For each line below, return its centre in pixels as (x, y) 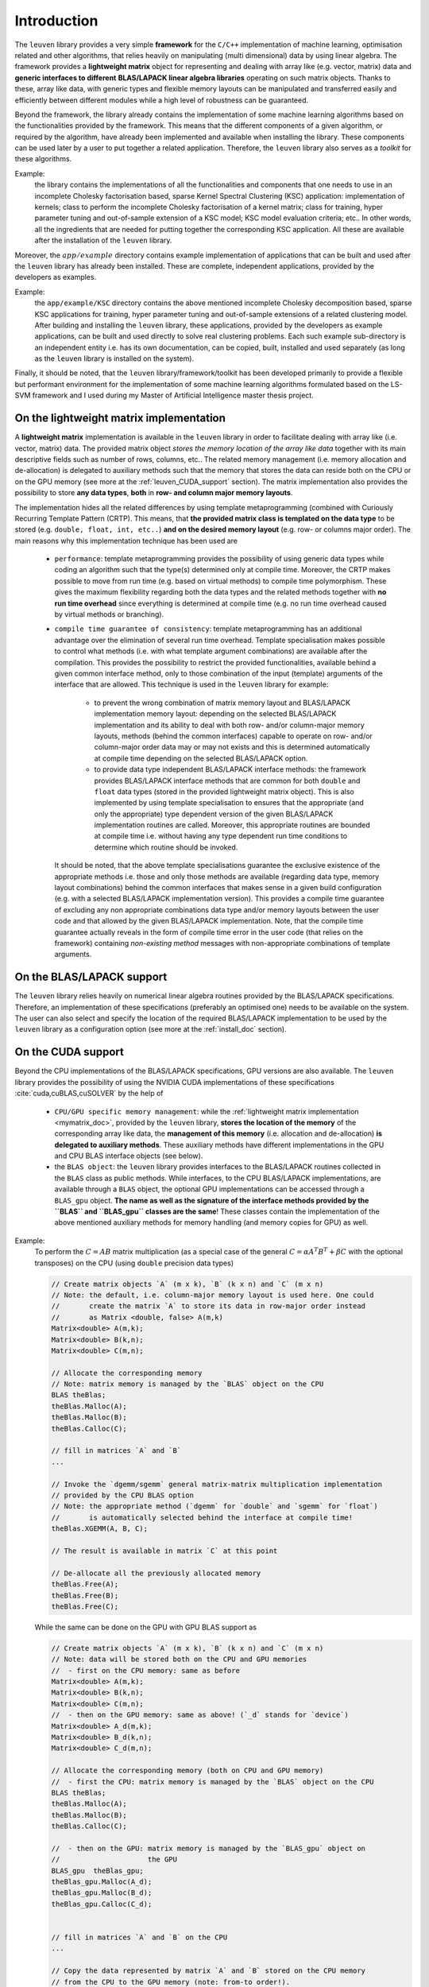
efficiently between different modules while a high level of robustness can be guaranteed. (162, 100)
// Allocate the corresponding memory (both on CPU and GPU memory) (187, 1771)
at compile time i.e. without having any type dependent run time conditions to (221, 836)
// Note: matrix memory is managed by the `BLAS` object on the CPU (187, 1384)
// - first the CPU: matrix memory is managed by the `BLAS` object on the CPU (213, 1782)
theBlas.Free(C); (85, 1606)
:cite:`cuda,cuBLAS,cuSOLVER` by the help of (89, 1094)
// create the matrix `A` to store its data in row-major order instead (208, 1306)
